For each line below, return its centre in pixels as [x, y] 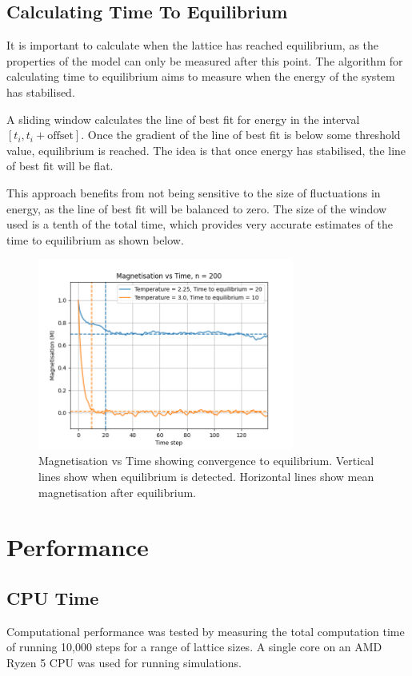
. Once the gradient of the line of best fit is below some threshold [241, 135]
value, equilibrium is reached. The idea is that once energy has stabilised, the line [206, 150]
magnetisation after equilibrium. [117, 492]
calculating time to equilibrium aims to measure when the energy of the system [201, 76]
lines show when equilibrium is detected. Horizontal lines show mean [206, 477]
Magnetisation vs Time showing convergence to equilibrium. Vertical [206, 461]
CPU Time [53, 597]
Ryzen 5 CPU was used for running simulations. [124, 662]
